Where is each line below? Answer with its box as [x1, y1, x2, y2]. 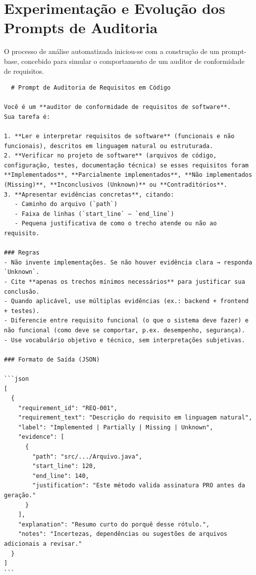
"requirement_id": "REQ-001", [18, 404, 118, 412]
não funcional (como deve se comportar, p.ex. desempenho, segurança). [4, 326, 245, 334]
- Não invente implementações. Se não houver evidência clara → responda [4, 259, 253, 266]
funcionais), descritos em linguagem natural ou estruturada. [4, 142, 213, 150]
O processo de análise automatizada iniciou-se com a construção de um [4, 46, 219, 56]
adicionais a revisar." [4, 540, 82, 547]
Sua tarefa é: [4, 113, 51, 120]
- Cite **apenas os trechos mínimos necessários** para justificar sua [4, 278, 245, 285]
